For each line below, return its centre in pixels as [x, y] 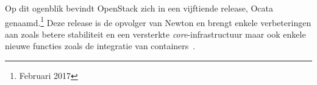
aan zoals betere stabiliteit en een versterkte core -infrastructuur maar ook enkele [155, 34]
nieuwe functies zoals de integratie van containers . [100, 46]
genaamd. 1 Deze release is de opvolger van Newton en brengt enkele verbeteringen [158, 21]
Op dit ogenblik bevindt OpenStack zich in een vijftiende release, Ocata [139, 8]
